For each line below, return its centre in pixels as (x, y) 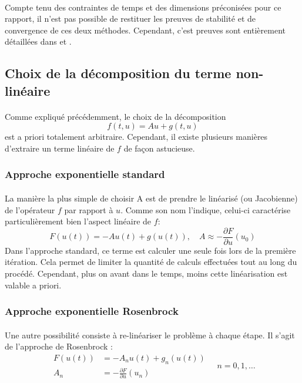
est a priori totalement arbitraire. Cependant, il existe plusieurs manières (136, 137)
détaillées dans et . (38, 41)
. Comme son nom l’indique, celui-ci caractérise (206, 209)
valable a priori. (33, 285)
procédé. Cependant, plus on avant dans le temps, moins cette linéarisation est (146, 273)
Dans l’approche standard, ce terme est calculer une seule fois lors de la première (150, 250)
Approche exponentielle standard (85, 174)
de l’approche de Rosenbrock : (59, 346)
